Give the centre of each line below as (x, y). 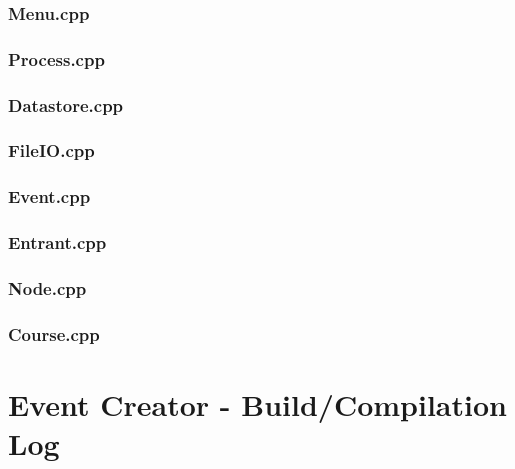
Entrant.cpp (57, 242)
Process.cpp (56, 58)
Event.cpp (49, 196)
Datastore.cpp (66, 104)
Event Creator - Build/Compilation (257, 403)
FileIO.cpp (51, 150)
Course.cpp (54, 333)
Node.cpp (47, 287)
